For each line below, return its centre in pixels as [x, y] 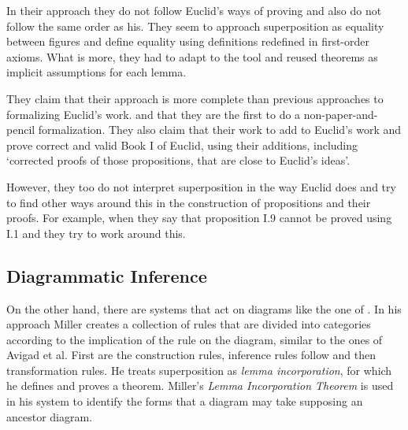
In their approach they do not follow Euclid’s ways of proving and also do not [194, 10]
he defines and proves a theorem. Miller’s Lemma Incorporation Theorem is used [200, 386]
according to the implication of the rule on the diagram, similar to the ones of [195, 339]
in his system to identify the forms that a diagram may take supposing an [185, 401]
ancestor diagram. [50, 416]
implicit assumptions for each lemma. [96, 72]
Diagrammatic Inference [107, 275]
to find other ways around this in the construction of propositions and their [189, 202]
